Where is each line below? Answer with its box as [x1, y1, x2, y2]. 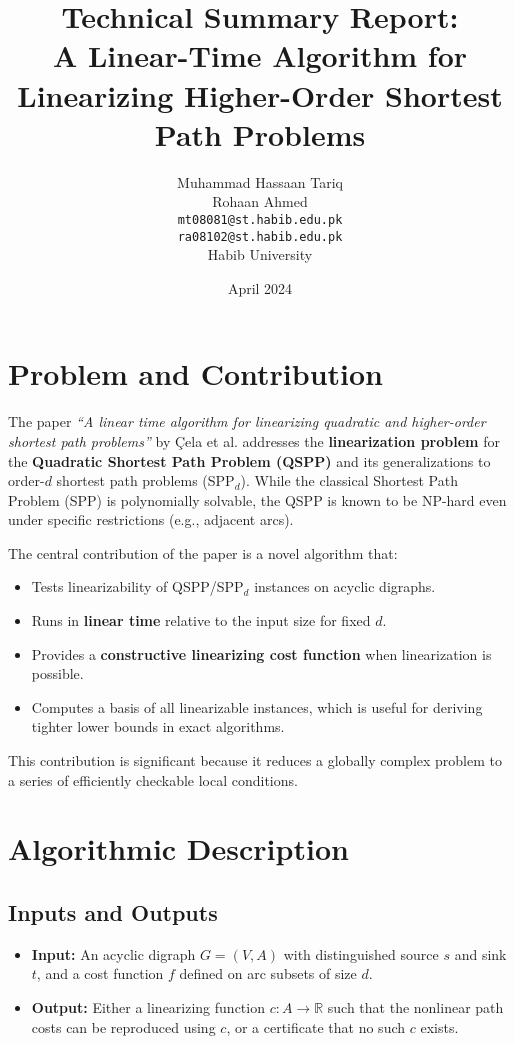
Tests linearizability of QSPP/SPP [31, 576, 244, 597]
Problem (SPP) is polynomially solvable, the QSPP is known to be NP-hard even [8, 489, 507, 510]
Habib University [207, 244, 313, 265]
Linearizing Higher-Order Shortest [17, 74, 503, 115]
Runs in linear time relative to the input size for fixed [31, 610, 371, 631]
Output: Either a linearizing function [31, 996, 265, 1017]
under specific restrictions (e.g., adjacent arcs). [8, 509, 294, 530]
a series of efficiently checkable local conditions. [8, 769, 298, 790]
